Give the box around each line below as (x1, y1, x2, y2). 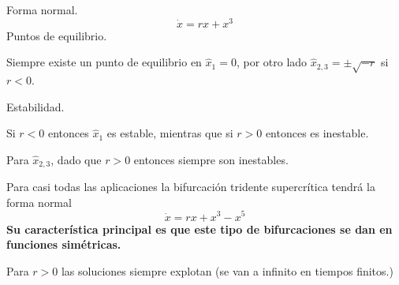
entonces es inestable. (265, 125, 369, 141)
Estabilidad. (6, 98, 65, 114)
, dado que (50, 151, 102, 167)
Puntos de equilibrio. (6, 27, 107, 43)
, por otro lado (236, 54, 308, 70)
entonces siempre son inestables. (133, 151, 289, 167)
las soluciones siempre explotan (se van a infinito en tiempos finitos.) (61, 262, 393, 279)
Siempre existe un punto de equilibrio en (6, 54, 202, 70)
